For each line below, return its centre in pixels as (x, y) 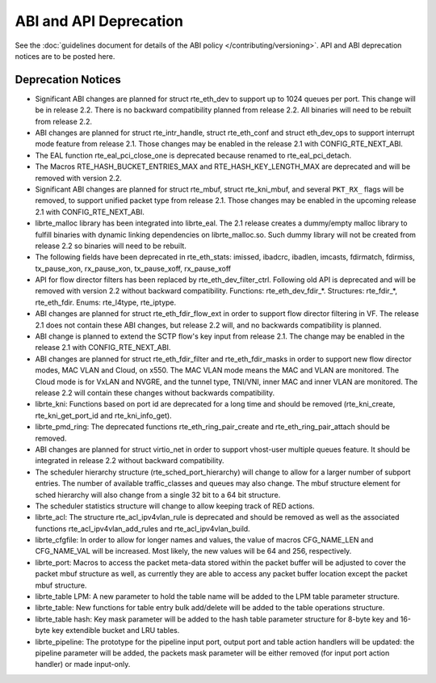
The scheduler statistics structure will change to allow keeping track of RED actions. (175, 506)
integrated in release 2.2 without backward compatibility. (130, 461)
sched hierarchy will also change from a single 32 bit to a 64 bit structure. (158, 495)
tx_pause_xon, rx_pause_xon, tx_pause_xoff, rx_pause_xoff (133, 268)
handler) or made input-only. (83, 664)
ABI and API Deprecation (99, 21)
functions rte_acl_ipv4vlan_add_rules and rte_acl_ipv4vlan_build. (143, 529)
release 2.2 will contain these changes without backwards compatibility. (155, 393)
